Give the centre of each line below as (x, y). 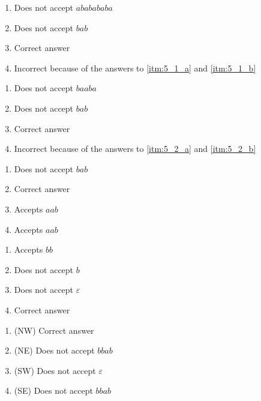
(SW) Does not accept (55, 370)
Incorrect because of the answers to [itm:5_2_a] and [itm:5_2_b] (135, 149)
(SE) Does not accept (53, 390)
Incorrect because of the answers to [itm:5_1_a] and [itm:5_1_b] (135, 68)
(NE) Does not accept (54, 350)
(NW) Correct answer (54, 330)
